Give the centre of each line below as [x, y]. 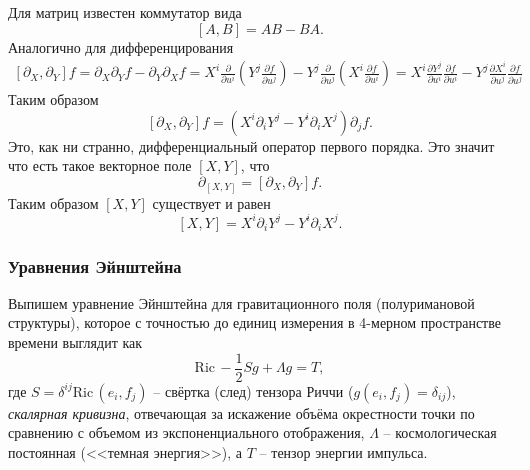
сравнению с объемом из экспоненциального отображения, [186, 432]
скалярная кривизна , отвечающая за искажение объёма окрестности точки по [241, 412]
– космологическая [440, 432]
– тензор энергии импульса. [343, 451]
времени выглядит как [75, 342]
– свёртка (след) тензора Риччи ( [253, 390]
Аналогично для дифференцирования [121, 46]
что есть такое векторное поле [100, 165]
